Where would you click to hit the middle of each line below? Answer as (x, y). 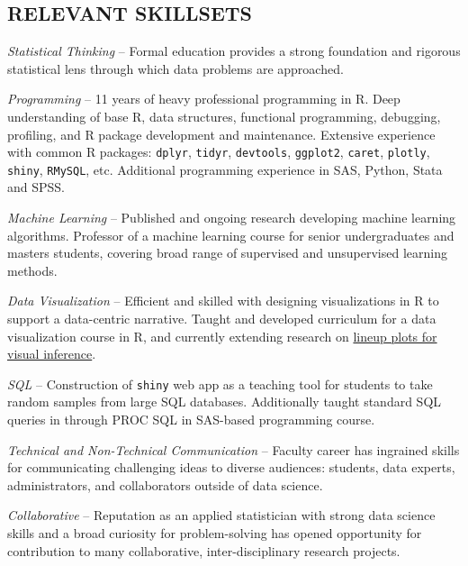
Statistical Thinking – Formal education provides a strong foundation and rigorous (234, 51)
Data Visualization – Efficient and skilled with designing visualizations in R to (223, 301)
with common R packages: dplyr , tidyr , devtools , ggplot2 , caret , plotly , (219, 152)
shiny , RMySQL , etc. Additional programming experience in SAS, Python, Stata (225, 169)
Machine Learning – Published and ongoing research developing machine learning (232, 218)
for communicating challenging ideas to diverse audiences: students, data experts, (231, 467)
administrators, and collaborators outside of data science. (165, 484)
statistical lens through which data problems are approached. (175, 68)
